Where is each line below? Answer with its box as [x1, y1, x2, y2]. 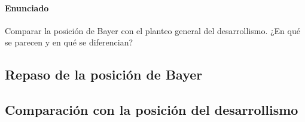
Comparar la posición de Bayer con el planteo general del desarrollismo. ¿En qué [5, 24, 300, 36]
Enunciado [5, 1, 49, 14]
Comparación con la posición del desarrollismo [5, 100, 298, 119]
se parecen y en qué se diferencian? [5, 36, 133, 48]
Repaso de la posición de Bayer [5, 65, 203, 84]
